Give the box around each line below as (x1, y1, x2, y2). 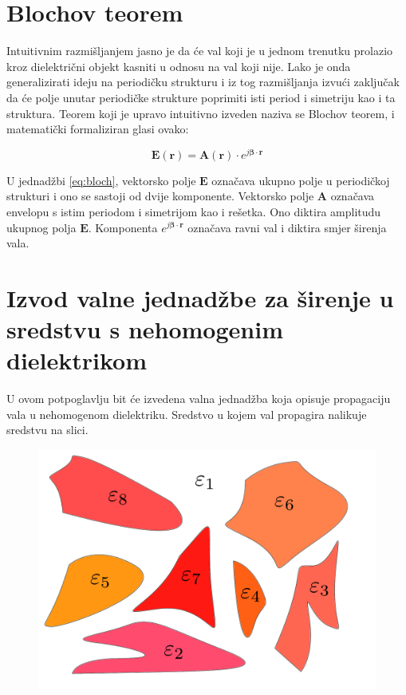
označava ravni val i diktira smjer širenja (187, 219, 387, 235)
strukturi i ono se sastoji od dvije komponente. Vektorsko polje (6, 188, 314, 204)
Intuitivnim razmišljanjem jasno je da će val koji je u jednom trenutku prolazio (6, 42, 393, 59)
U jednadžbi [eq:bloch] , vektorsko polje (6, 172, 196, 188)
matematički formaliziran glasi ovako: (6, 120, 189, 137)
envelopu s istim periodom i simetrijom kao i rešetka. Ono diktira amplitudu (6, 203, 381, 219)
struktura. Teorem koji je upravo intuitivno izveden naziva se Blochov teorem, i (6, 105, 395, 121)
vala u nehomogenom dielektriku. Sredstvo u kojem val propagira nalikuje (6, 405, 367, 422)
